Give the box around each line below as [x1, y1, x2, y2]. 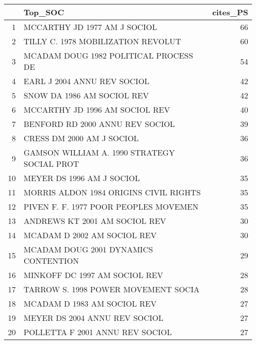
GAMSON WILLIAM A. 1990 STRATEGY [24, 147, 175, 158]
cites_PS [212, 6, 248, 18]
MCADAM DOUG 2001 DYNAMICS [24, 244, 153, 255]
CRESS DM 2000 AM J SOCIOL [24, 132, 139, 144]
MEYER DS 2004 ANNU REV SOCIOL [24, 312, 163, 323]
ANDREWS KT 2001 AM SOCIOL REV [24, 215, 166, 226]
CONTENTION [24, 255, 79, 266]
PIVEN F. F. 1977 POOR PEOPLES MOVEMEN [24, 201, 198, 212]
